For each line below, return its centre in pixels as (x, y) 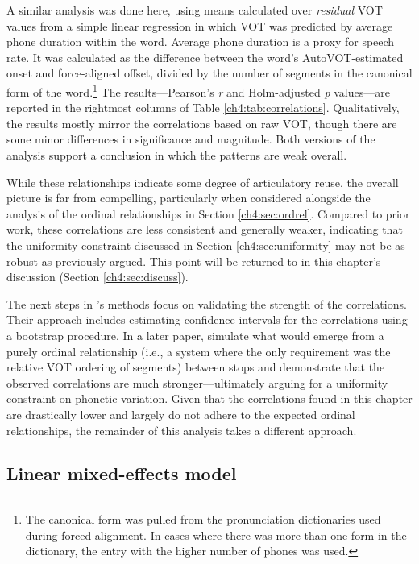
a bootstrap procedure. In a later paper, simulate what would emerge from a (195, 335)
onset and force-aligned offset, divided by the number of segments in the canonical (209, 73)
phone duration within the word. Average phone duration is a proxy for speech (201, 41)
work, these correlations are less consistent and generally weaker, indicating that (205, 229)
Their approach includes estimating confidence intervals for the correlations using (207, 319)
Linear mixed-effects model (122, 473)
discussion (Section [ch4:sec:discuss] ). (97, 277)
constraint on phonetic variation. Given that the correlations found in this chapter (209, 398)
